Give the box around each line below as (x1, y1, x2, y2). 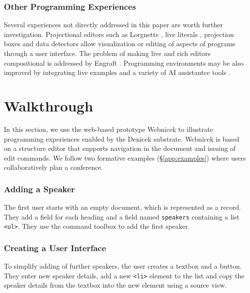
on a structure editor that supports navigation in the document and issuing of (4, 143, 236, 153)
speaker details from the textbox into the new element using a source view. (4, 280, 227, 290)
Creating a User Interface (4, 241, 106, 254)
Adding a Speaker (4, 183, 75, 195)
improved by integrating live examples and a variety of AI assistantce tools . (4, 67, 231, 77)
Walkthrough (4, 95, 93, 115)
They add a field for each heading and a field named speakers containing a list (4, 211, 240, 221)
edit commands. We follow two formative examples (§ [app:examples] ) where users (4, 152, 246, 163)
